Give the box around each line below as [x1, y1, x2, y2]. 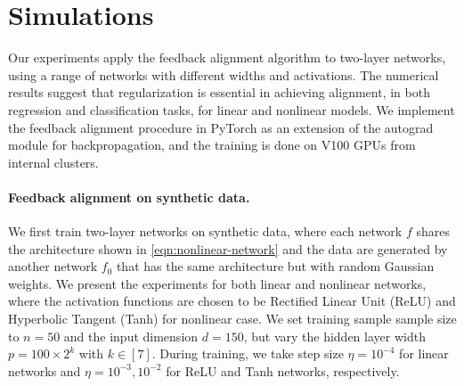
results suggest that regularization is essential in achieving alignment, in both [8, 83, 430, 102]
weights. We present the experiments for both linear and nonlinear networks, [8, 274, 427, 292]
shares [416, 222, 450, 241]
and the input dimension [63, 326, 199, 345]
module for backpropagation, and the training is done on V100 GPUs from [8, 136, 416, 154]
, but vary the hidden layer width [243, 326, 426, 345]
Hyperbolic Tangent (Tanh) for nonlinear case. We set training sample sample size [8, 309, 457, 328]
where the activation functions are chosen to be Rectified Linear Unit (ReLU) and [8, 292, 456, 310]
